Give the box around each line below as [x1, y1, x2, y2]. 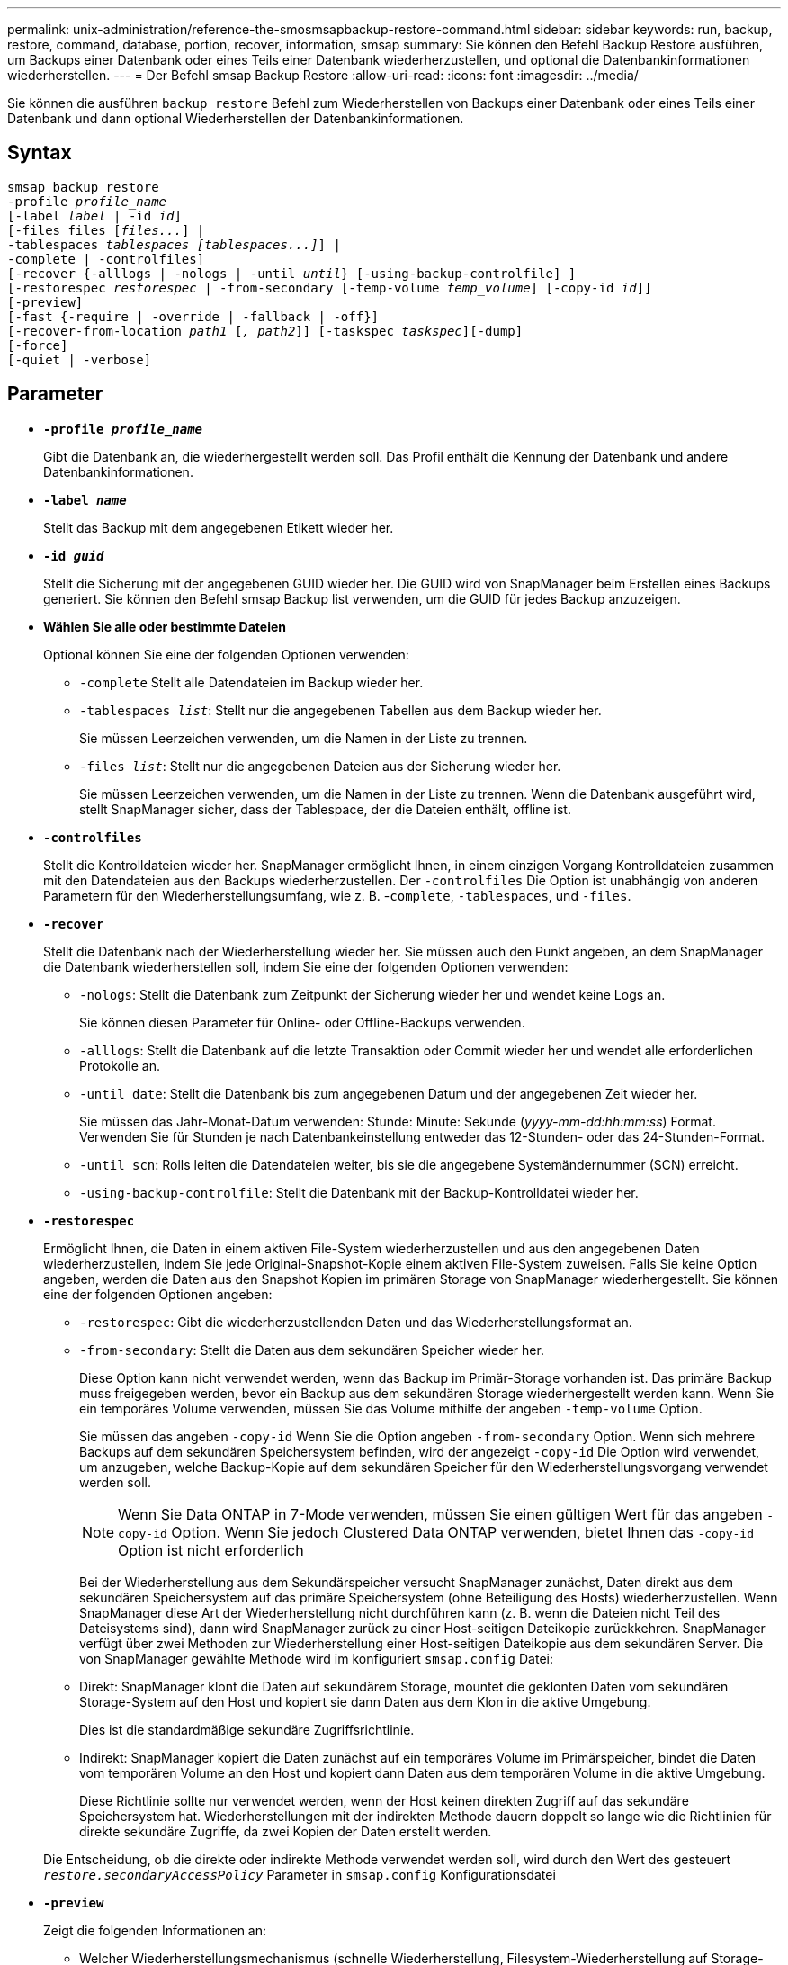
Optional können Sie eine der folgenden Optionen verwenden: [43, 646, 409, 662]
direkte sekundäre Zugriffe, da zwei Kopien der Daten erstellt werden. [79, 1823, 492, 1839]
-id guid [43, 548, 104, 563]
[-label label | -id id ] [7, 208, 182, 223]
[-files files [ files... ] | [7, 222, 205, 238]
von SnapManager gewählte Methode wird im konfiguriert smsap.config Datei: [79, 1650, 553, 1666]
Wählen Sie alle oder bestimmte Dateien [43, 618, 287, 634]
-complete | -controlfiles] [7, 251, 205, 266]
